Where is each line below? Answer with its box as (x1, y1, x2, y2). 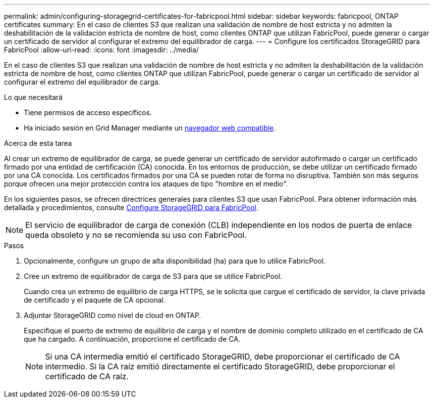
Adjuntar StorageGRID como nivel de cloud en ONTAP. (24, 311, 201, 319)
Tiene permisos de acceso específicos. (24, 108, 152, 117)
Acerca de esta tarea (4, 139, 72, 147)
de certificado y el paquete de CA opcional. (24, 296, 165, 304)
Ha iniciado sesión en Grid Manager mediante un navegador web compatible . (24, 124, 276, 132)
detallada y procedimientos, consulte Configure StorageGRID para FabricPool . (4, 203, 259, 212)
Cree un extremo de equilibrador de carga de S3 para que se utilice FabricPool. (24, 272, 282, 280)
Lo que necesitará (4, 93, 63, 101)
